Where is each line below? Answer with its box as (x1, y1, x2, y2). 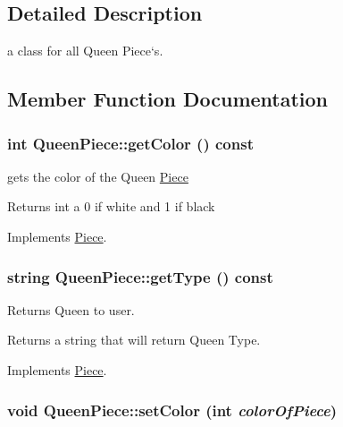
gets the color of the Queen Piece (7, 167, 188, 185)
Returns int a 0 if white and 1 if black (7, 197, 215, 216)
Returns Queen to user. (7, 300, 135, 319)
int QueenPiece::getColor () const (7, 132, 254, 154)
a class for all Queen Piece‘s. (7, 41, 163, 60)
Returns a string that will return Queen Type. (7, 330, 261, 349)
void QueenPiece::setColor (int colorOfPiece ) (7, 398, 338, 421)
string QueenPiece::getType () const (7, 265, 273, 287)
